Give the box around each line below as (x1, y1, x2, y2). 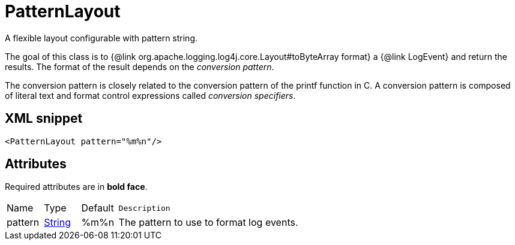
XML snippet (5, 111, 83, 126)
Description (118, 203, 170, 213)
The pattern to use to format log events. (118, 216, 298, 229)
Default (81, 202, 114, 214)
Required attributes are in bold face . (5, 182, 148, 192)
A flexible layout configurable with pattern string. (5, 32, 197, 43)
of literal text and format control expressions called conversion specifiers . (5, 90, 296, 101)
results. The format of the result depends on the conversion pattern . (5, 61, 274, 72)
